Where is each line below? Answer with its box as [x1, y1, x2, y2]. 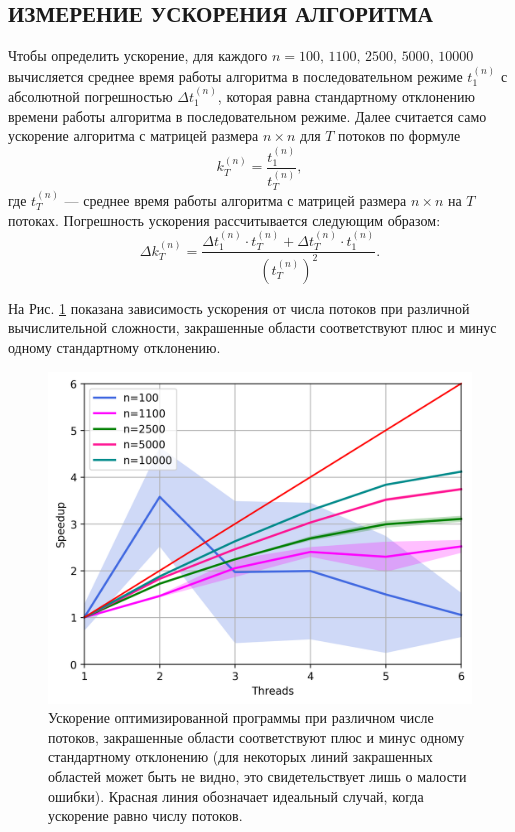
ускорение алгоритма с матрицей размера [8, 125, 259, 146]
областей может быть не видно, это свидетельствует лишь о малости [48, 765, 467, 786]
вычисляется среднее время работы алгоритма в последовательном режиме [8, 65, 463, 86]
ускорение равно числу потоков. [48, 805, 243, 826]
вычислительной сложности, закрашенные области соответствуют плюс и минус [8, 317, 497, 338]
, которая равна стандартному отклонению [217, 86, 475, 107]
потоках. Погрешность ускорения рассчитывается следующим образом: [8, 209, 441, 230]
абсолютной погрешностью [8, 86, 173, 107]
